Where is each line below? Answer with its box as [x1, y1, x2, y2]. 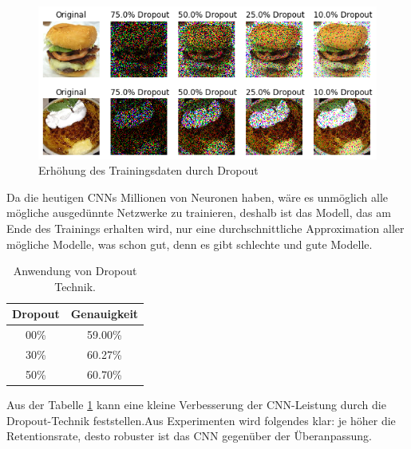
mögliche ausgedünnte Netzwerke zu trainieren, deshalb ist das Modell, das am [6, 204, 391, 221]
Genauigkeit [70, 305, 139, 322]
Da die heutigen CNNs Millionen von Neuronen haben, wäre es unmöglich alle [6, 188, 388, 205]
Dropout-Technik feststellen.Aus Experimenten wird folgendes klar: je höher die [6, 412, 396, 428]
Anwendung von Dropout [13, 262, 137, 279]
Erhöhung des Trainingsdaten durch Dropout [38, 162, 259, 179]
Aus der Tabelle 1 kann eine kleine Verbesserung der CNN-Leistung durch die [6, 396, 386, 412]
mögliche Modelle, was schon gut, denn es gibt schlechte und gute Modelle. [6, 235, 373, 252]
